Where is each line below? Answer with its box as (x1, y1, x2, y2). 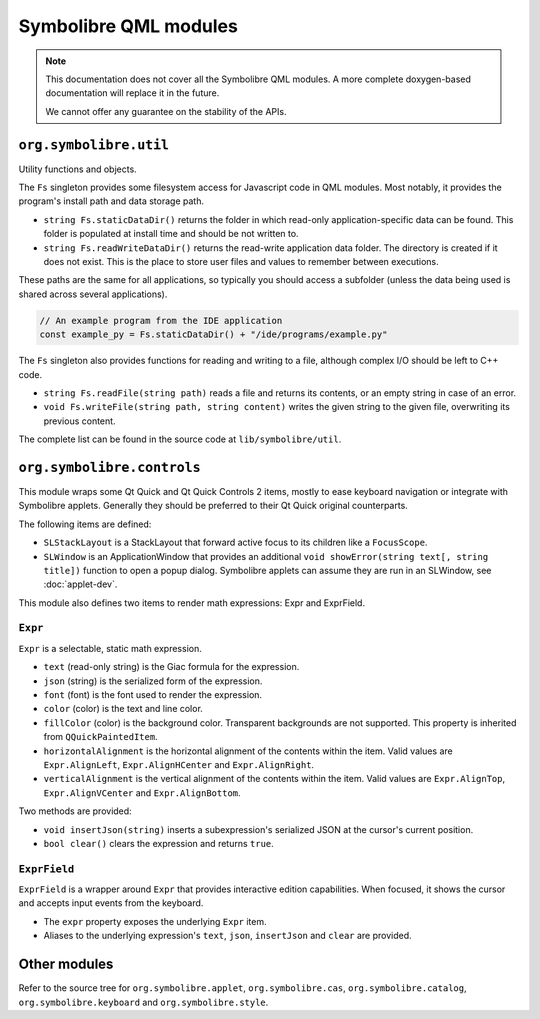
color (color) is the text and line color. (43, 703, 204, 715)
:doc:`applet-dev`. (43, 578, 118, 590)
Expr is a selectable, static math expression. (18, 642, 202, 654)
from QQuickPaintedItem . (43, 731, 159, 743)
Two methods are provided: (18, 805, 132, 817)
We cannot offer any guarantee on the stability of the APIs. (45, 105, 287, 117)
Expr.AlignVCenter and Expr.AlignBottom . (43, 786, 241, 799)
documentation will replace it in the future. (45, 87, 220, 99)
